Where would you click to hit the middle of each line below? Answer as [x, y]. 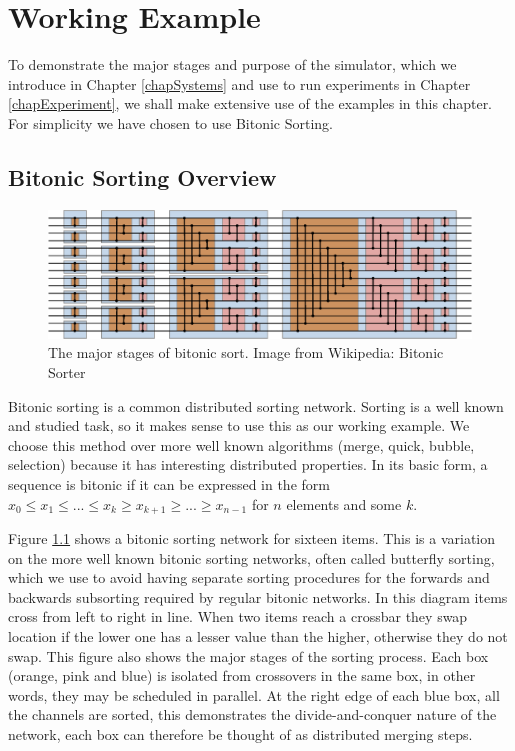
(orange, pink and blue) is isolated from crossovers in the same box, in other [242, 675]
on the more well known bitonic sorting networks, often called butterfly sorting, [251, 557]
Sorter [67, 372]
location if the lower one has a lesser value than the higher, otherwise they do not [258, 636]
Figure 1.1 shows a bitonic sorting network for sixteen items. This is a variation [252, 538]
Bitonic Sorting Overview [142, 176]
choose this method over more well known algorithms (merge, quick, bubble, [241, 444]
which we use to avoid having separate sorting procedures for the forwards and [249, 577]
